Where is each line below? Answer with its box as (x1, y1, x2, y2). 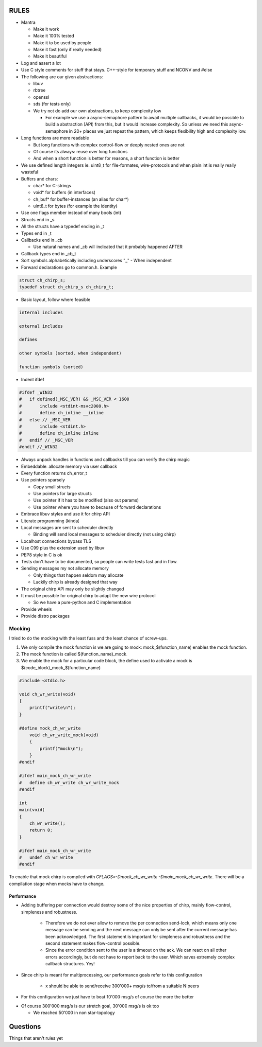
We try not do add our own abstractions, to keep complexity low (33, 107, 162, 114)
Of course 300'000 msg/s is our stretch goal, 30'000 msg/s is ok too (21, 1003, 160, 1009)
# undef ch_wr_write (19, 854, 73, 860)
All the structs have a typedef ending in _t (21, 224, 104, 230)
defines (19, 337, 37, 342)
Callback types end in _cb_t (21, 250, 76, 256)
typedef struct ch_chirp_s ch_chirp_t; (19, 284, 114, 289)
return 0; (29, 827, 53, 833)
